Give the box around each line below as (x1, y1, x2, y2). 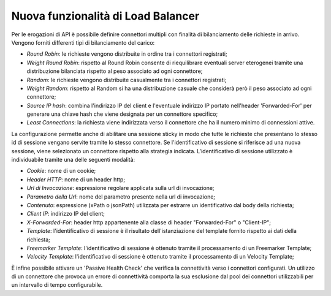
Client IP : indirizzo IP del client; (26, 210, 105, 218)
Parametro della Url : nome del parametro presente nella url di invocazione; (26, 193, 216, 200)
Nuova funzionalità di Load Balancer (11, 9, 200, 23)
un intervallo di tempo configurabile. (11, 281, 103, 289)
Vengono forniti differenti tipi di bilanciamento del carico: (11, 39, 155, 46)
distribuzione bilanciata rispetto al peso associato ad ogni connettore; (26, 67, 203, 75)
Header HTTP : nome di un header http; (26, 175, 126, 183)
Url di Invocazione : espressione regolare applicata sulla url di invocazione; (26, 184, 215, 192)
